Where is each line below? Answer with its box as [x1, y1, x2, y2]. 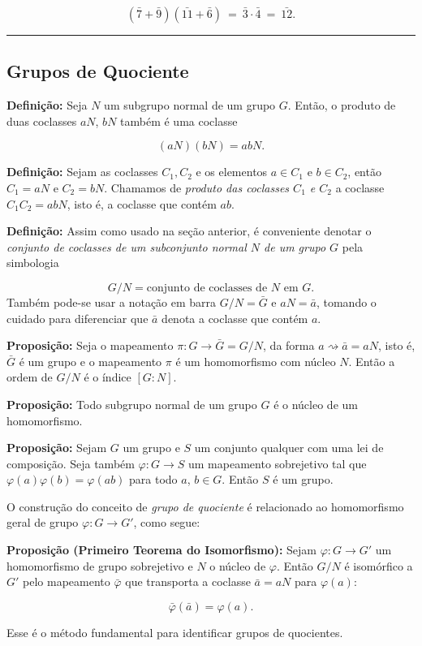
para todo [129, 471, 178, 488]
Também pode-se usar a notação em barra [6, 293, 217, 310]
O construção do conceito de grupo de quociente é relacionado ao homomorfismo [6, 497, 404, 515]
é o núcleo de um [273, 395, 358, 412]
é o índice [84, 368, 131, 385]
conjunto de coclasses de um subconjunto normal [6, 238, 247, 255]
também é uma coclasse [120, 112, 238, 129]
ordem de [6, 368, 53, 385]
